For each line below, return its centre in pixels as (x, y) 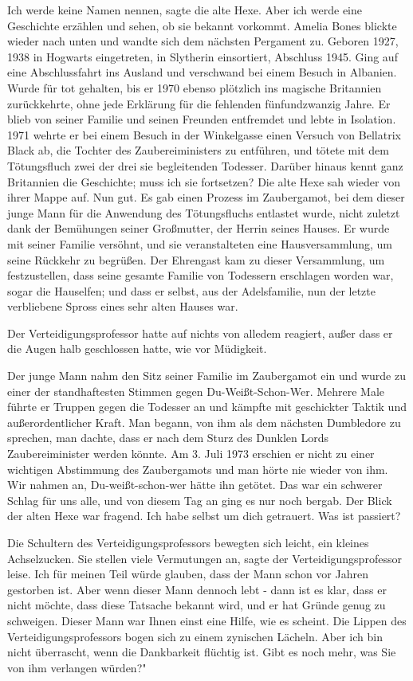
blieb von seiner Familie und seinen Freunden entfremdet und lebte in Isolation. (202, 119)
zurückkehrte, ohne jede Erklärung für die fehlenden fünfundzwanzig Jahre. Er (199, 103)
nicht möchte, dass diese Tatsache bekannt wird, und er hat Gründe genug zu (197, 605)
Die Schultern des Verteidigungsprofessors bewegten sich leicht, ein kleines (188, 542)
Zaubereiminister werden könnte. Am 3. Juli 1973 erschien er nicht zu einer (191, 454)
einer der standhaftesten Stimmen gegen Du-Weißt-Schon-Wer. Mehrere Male (196, 391)
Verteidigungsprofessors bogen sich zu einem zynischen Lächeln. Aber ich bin (195, 636)
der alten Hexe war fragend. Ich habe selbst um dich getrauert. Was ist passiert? (204, 516)
